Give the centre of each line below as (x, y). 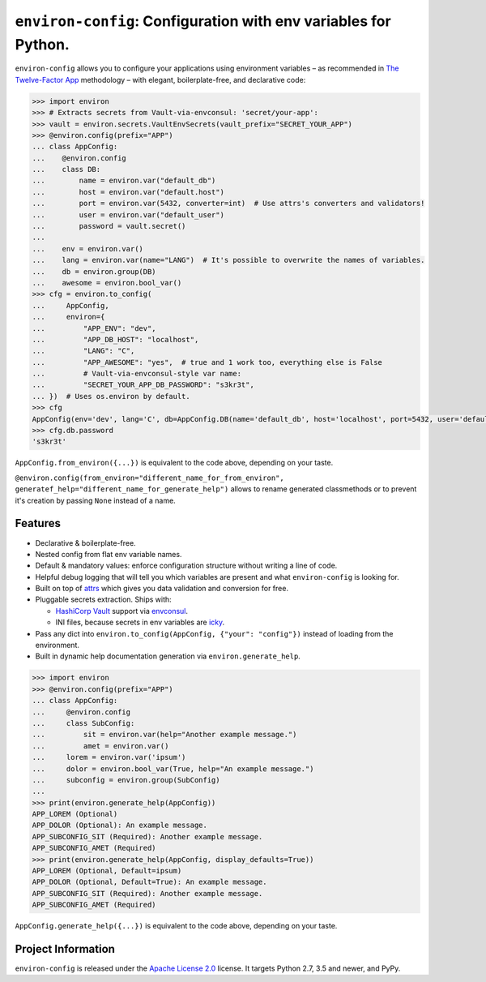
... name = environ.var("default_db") (124, 181)
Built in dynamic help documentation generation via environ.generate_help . (168, 656)
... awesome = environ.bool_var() (107, 283)
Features (38, 523)
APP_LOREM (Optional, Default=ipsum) (107, 871)
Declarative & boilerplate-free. (86, 542)
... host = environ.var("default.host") (128, 192)
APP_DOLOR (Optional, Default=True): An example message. (149, 882)
